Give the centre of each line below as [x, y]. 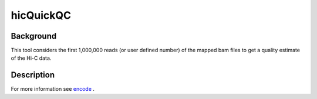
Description [33, 75]
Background [34, 36]
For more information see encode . [53, 89]
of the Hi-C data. [31, 58]
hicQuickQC [41, 15]
